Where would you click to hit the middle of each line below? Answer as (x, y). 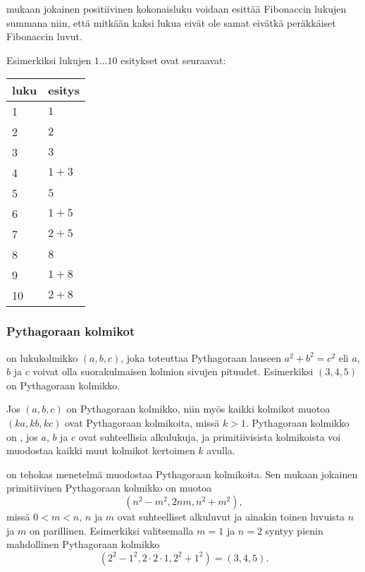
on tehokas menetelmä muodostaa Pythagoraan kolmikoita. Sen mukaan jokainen (182, 474)
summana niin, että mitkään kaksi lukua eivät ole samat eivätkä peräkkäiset (171, 22)
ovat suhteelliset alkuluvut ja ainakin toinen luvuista (231, 516)
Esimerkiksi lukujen (49, 60)
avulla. (221, 450)
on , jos (22, 436)
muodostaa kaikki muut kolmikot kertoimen (101, 450)
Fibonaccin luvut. (44, 36)
